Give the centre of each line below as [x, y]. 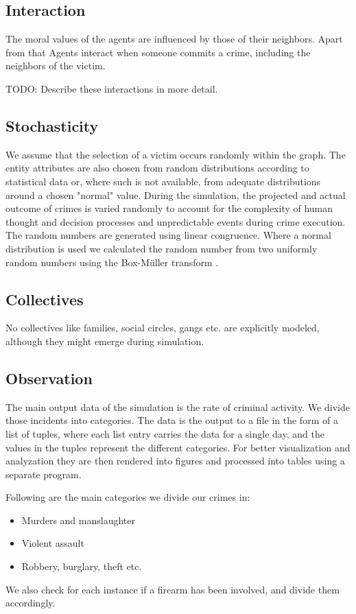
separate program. [44, 474]
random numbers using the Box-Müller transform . [112, 262]
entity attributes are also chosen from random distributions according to [157, 168]
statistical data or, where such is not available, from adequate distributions [163, 181]
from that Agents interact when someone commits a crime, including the [158, 52]
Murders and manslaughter [78, 520]
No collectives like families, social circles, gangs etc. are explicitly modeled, [163, 328]
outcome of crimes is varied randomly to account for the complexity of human [169, 208]
